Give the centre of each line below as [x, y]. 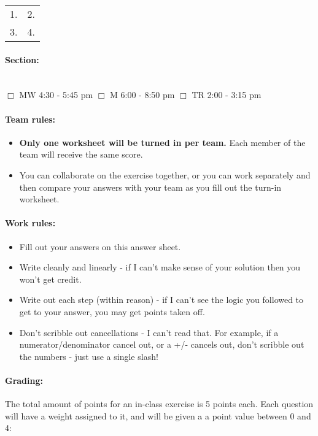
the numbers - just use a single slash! [89, 356]
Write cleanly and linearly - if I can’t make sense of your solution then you [160, 267]
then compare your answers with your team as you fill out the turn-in [150, 187]
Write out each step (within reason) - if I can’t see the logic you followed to [161, 300]
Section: [22, 59]
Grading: [24, 380]
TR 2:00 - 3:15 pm [227, 95]
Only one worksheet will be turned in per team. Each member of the [162, 142]
